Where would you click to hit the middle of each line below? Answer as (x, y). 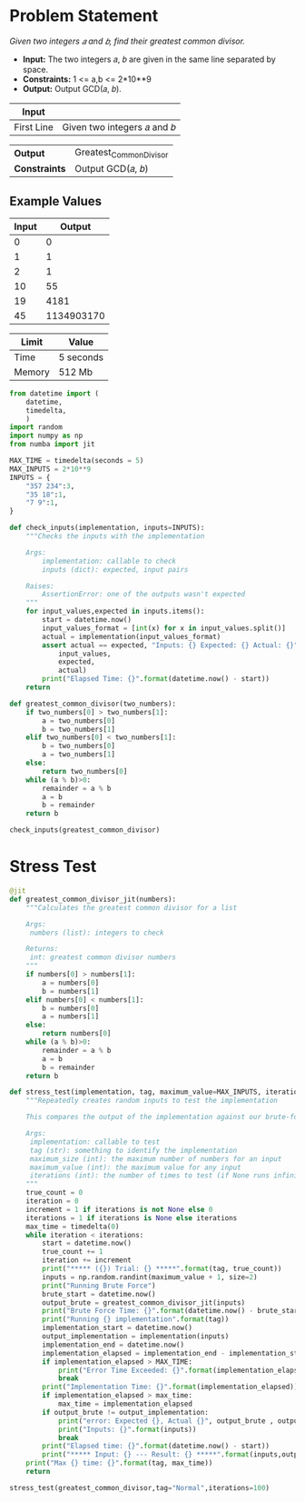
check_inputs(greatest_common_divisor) (85, 830)
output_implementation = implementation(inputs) (136, 1337)
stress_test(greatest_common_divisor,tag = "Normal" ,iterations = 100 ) (140, 1487)
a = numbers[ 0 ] (71, 983)
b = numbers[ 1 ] (71, 991)
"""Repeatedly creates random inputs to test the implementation (152, 1101)
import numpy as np (46, 436)
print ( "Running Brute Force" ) (99, 1286)
